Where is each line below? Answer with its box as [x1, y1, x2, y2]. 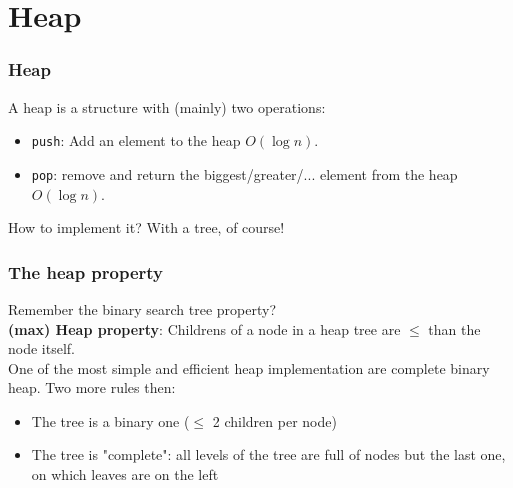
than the [428, 318, 481, 339]
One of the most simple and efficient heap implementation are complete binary [8, 357, 490, 378]
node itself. [8, 338, 75, 359]
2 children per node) [212, 410, 337, 431]
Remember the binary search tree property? [8, 298, 277, 319]
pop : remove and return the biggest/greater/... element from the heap [31, 163, 458, 184]
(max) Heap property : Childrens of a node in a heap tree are [8, 318, 401, 339]
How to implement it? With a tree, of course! [8, 217, 285, 238]
